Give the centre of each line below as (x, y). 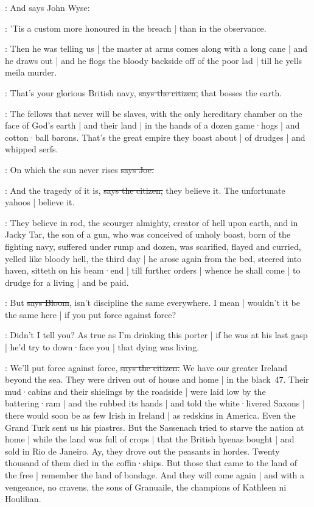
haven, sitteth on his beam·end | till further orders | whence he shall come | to (153, 270)
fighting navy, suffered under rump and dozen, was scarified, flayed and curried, (153, 246)
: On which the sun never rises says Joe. (79, 169)
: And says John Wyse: (47, 7)
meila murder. (31, 72)
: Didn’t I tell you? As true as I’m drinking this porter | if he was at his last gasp (156, 335)
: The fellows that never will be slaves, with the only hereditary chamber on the (154, 113)
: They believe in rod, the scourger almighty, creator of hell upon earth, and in (152, 222)
